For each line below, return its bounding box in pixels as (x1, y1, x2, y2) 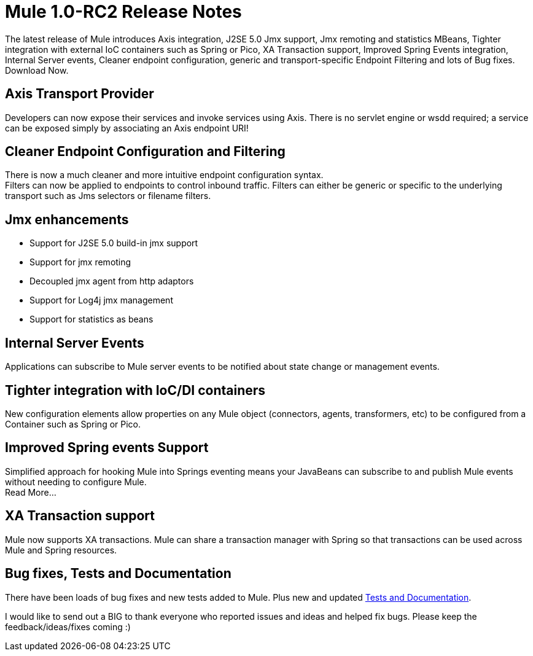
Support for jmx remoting (29, 257, 131, 268)
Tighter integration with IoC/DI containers (5, 382, 266, 398)
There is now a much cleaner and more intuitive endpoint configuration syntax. (5, 170, 324, 181)
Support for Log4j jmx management (29, 295, 173, 306)
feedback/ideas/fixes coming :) (5, 621, 131, 632)
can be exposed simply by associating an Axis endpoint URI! (5, 122, 249, 133)
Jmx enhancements (5, 211, 129, 227)
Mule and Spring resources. (5, 544, 117, 555)
